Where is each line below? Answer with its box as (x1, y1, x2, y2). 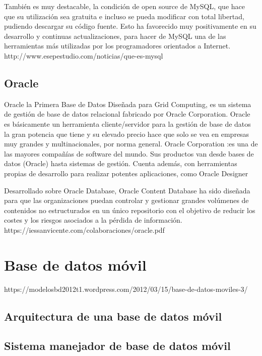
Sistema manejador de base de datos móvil (4, 338, 231, 353)
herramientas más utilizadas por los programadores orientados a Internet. (4, 40, 231, 51)
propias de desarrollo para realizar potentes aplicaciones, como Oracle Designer (4, 168, 248, 178)
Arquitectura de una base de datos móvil (4, 308, 222, 324)
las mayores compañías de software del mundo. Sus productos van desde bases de (4, 148, 254, 159)
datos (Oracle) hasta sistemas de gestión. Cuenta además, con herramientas (4, 158, 237, 169)
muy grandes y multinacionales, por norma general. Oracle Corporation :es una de (4, 138, 258, 149)
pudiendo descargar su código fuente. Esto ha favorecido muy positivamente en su (4, 21, 256, 31)
